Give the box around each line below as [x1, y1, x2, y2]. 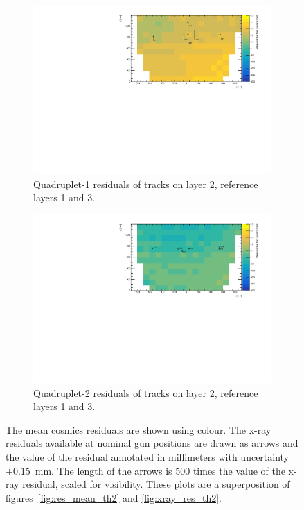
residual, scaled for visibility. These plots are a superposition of [22, 477, 290, 491]
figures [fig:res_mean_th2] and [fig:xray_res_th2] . [6, 490, 222, 504]
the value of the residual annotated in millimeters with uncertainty [6, 449, 289, 464]
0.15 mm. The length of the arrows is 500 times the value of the [12, 463, 285, 477]
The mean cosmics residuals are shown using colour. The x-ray [6, 422, 271, 436]
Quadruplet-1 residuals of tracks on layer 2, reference [33, 176, 258, 191]
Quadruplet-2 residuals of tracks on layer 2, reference [33, 385, 258, 400]
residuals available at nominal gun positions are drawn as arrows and [6, 436, 298, 450]
